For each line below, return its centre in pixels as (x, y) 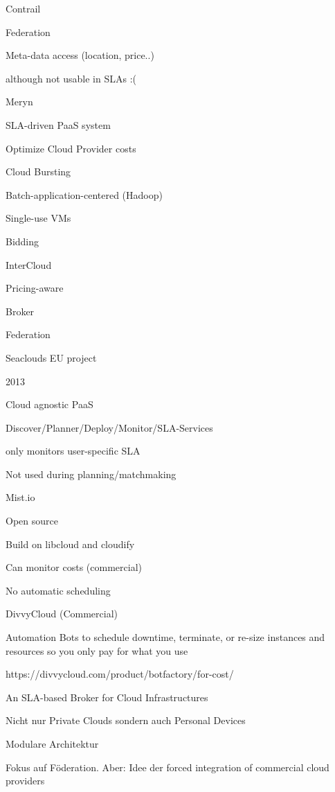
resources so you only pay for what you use (97, 650)
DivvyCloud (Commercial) (62, 614)
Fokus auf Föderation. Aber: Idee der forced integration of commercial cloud (167, 767)
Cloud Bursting (38, 171)
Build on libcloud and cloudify (70, 544)
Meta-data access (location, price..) (80, 55)
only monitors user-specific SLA (73, 451)
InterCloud (29, 264)
